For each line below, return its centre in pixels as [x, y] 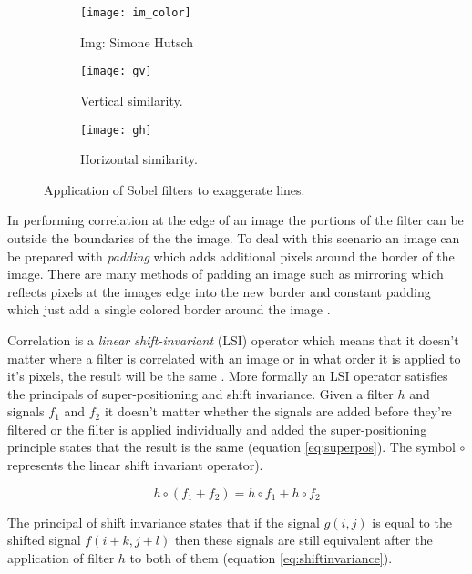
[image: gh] [116, 130]
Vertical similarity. [132, 100]
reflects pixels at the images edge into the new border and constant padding [219, 291]
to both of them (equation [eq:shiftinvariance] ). [261, 557]
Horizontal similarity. [139, 159]
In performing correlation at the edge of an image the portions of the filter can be [236, 220]
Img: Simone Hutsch [137, 41]
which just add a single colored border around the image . [169, 309]
